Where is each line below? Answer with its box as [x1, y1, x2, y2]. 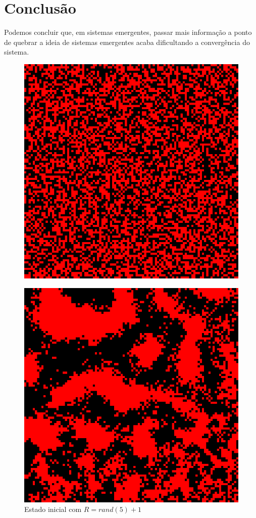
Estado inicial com [24, 504, 82, 514]
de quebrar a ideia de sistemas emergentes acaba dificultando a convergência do [4, 36, 250, 47]
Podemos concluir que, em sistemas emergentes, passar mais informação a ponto [4, 27, 252, 37]
